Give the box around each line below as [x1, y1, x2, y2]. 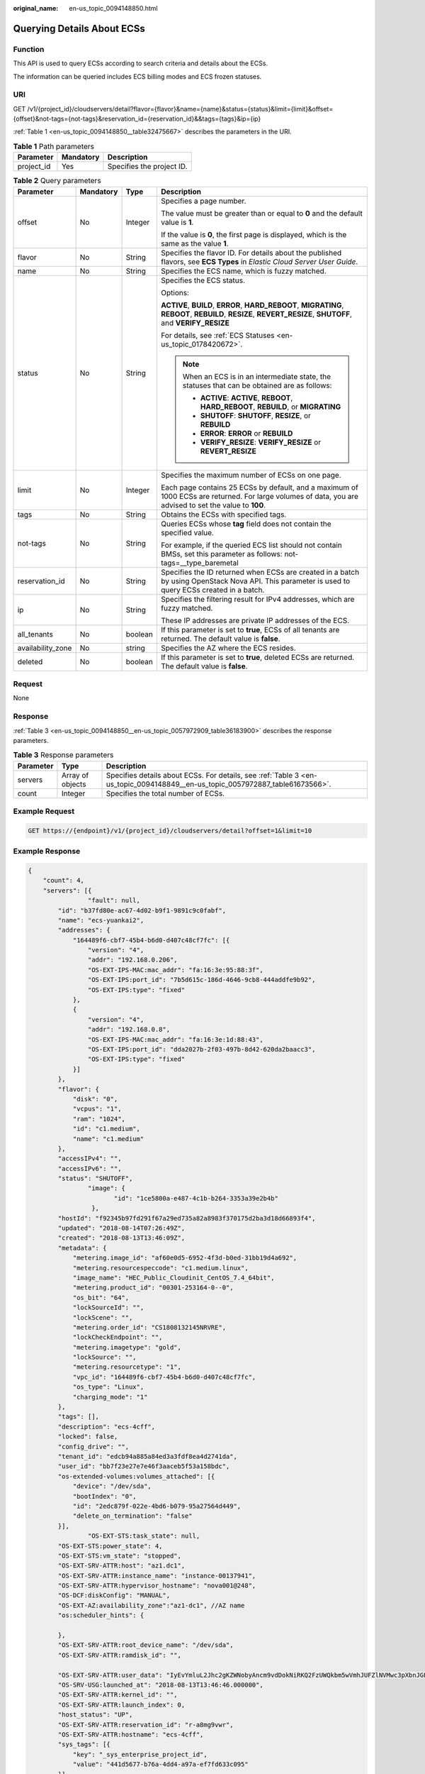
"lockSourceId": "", [72, 1304, 144, 1312]
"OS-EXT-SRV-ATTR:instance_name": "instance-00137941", [57, 1572, 256, 1580]
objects [61, 779, 86, 789]
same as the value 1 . [160, 238, 229, 248]
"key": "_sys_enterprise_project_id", [72, 1750, 208, 1758]
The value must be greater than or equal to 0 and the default [160, 208, 363, 218]
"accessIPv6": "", [57, 1164, 122, 1172]
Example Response [13, 847, 81, 856]
